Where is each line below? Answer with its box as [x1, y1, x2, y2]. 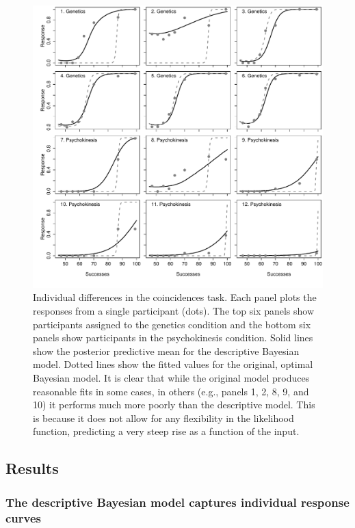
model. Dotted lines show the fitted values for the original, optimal [33, 357, 313, 371]
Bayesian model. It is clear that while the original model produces [33, 370, 310, 384]
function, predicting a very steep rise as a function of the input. [33, 424, 300, 438]
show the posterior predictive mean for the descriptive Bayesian [33, 343, 300, 358]
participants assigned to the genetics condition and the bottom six [33, 317, 311, 331]
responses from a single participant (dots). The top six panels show [33, 304, 314, 317]
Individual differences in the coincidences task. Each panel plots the [33, 290, 317, 304]
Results [5, 458, 59, 479]
